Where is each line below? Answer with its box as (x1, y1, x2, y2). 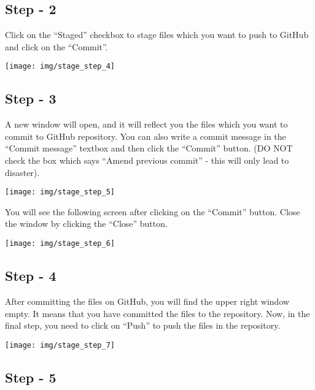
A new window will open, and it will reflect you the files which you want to (5, 118, 288, 131)
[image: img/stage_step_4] (5, 62, 115, 71)
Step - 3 (5, 89, 56, 108)
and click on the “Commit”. (5, 40, 108, 53)
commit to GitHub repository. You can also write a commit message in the (5, 129, 286, 142)
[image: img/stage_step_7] (5, 340, 115, 350)
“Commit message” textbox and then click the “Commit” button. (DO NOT (5, 142, 293, 155)
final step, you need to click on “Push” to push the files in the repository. (5, 319, 281, 332)
